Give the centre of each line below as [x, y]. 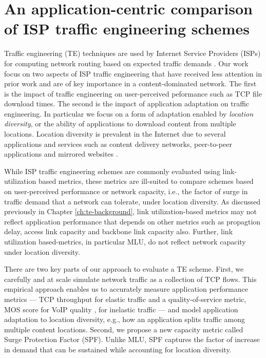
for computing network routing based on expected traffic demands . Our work [126, 63]
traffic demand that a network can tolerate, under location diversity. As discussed [132, 201]
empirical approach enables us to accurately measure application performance [126, 289]
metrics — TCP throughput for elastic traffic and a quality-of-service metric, [125, 299]
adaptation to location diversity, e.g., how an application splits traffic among [125, 319]
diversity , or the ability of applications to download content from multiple [120, 124]
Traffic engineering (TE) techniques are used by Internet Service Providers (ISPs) [132, 53]
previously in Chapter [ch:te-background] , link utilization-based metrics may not [130, 211]
